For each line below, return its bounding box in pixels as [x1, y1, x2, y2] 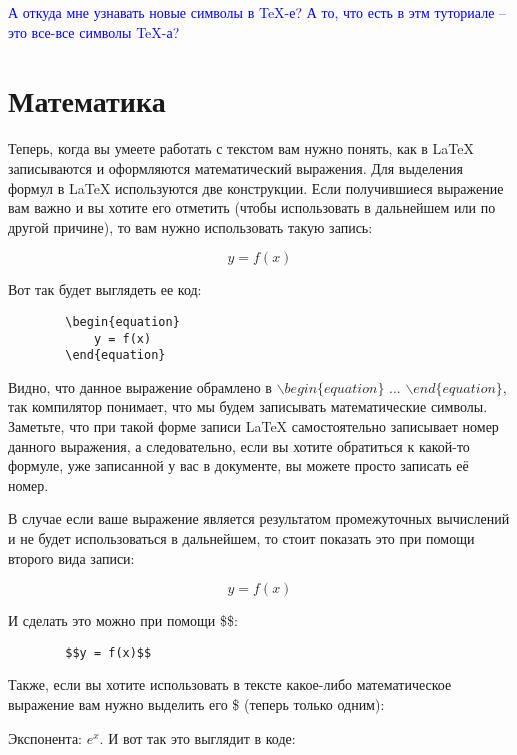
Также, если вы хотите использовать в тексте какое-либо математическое [8, 674, 452, 695]
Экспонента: [8, 727, 82, 748]
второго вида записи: [8, 547, 135, 568]
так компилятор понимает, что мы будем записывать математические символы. [8, 396, 488, 417]
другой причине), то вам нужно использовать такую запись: [8, 216, 373, 237]
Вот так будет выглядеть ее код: [8, 279, 202, 300]
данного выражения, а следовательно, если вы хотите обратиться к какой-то [8, 435, 470, 456]
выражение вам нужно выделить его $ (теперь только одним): [8, 694, 385, 715]
